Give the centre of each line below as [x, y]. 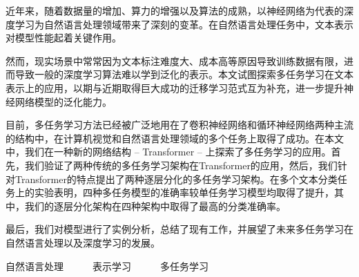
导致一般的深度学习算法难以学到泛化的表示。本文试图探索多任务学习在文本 [184, 74]
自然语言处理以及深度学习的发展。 [83, 242]
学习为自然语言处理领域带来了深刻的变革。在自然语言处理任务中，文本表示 [184, 24]
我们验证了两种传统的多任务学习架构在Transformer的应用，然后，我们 [181, 165]
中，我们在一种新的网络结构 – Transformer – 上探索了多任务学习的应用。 [168, 152]
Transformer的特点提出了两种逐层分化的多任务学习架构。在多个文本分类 [176, 179]
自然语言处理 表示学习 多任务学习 [107, 266]
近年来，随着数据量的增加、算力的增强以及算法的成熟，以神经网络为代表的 [175, 10]
